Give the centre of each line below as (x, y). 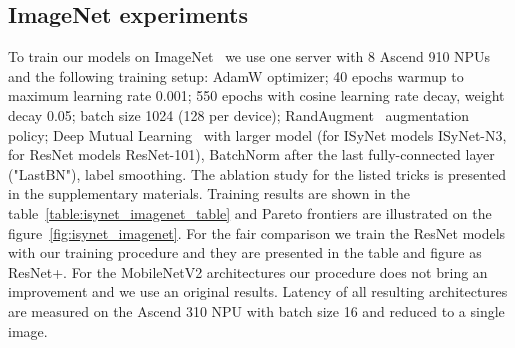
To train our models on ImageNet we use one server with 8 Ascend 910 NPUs (249, 56)
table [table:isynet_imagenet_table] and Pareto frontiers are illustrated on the (250, 212)
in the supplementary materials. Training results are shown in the (209, 193)
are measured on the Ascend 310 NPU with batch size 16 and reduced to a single (256, 310)
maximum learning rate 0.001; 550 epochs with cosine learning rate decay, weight (256, 95)
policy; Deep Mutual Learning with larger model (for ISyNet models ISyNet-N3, (257, 134)
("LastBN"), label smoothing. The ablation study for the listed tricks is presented (257, 173)
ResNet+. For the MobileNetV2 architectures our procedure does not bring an (248, 271)
